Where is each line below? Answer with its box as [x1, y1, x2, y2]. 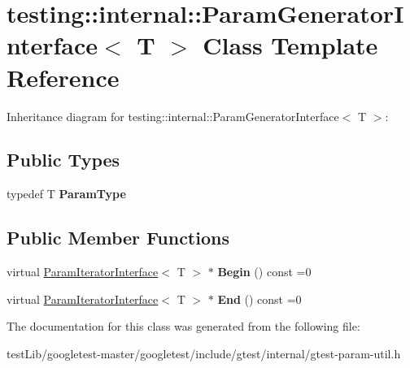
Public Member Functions [7, 225, 229, 250]
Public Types [7, 147, 120, 172]
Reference [7, 60, 120, 93]
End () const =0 [217, 290, 302, 307]
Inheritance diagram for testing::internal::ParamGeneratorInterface [7, 107, 339, 124]
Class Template [203, 28, 378, 62]
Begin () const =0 [217, 263, 312, 280]
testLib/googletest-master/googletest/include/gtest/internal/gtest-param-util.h [7, 344, 401, 362]
